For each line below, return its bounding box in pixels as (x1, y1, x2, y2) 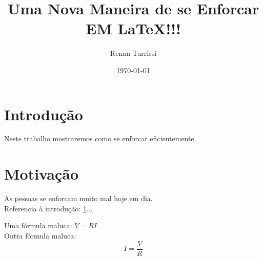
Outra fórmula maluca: (4, 230, 76, 241)
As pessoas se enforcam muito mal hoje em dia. (4, 193, 153, 204)
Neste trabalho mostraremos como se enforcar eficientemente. (4, 133, 196, 144)
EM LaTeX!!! (86, 18, 181, 39)
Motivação (4, 163, 79, 184)
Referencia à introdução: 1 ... (4, 203, 93, 213)
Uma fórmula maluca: (4, 220, 72, 231)
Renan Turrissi (110, 48, 157, 58)
